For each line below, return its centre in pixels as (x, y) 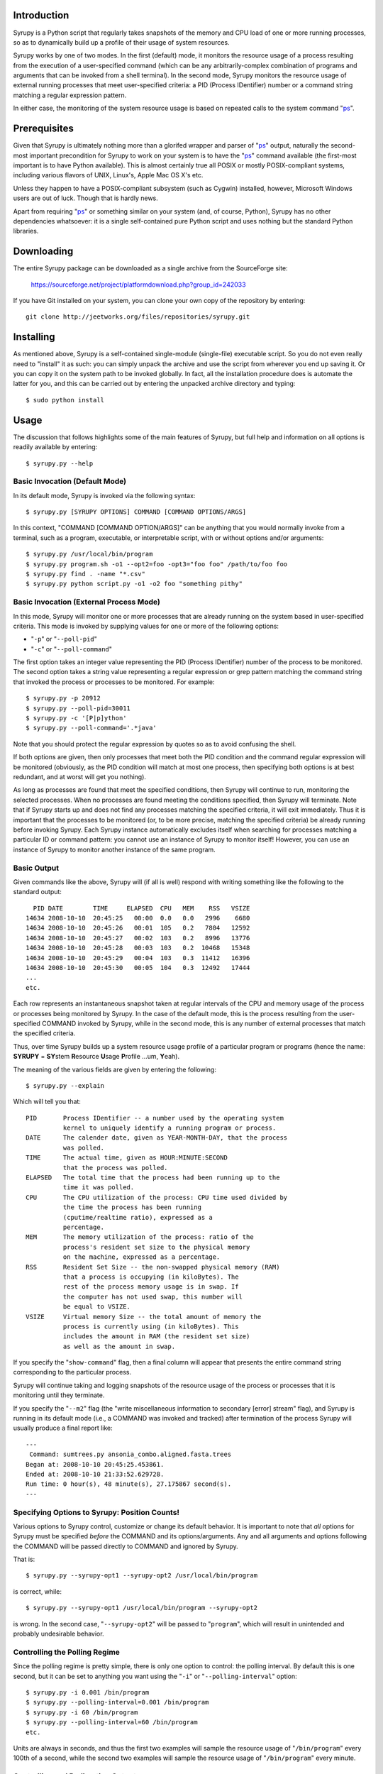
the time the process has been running (132, 1207)
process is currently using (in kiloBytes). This (151, 1326)
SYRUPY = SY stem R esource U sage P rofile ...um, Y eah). (96, 1057)
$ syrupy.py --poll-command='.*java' (91, 728)
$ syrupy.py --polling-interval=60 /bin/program (112, 1722)
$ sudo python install (65, 400)
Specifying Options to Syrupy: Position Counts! (96, 1512)
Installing (34, 337)
